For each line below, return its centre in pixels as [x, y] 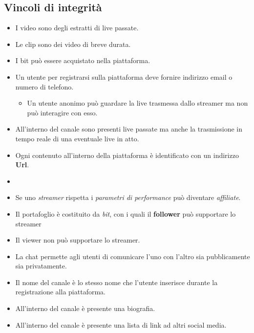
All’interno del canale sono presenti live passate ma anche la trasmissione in [129, 129]
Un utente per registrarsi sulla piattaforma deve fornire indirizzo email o [124, 77]
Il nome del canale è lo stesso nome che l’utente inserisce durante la [116, 282]
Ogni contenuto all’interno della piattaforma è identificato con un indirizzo [127, 155]
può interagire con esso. [62, 112]
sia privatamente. [41, 266]
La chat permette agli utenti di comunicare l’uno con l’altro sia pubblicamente [133, 256]
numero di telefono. [44, 86]
